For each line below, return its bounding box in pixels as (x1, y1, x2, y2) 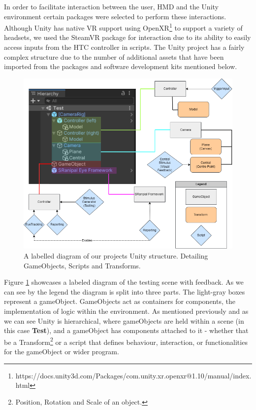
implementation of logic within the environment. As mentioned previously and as (4, 306, 249, 316)
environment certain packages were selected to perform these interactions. (4, 11, 226, 21)
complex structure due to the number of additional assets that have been (4, 51, 224, 62)
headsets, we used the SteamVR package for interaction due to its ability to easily (4, 32, 251, 42)
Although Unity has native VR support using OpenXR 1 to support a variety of (4, 21, 243, 33)
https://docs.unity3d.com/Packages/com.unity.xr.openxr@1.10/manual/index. (15, 370, 252, 380)
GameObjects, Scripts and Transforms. (24, 260, 141, 270)
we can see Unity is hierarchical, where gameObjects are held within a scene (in (4, 315, 244, 326)
